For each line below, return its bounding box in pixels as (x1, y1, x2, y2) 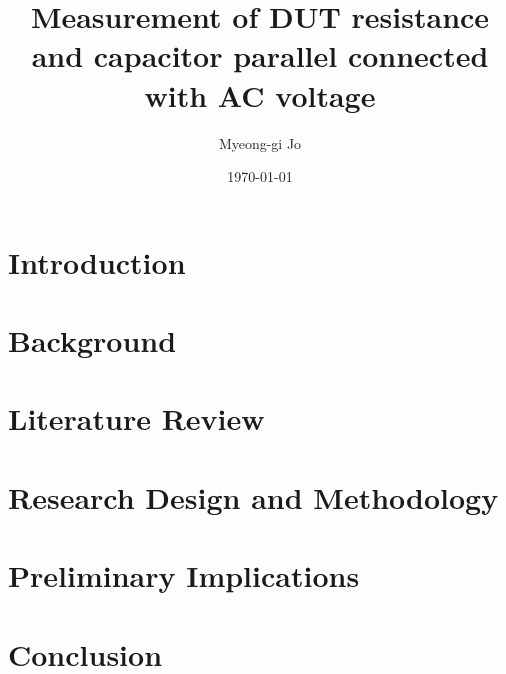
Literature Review (8, 398, 265, 439)
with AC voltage (144, 74, 376, 115)
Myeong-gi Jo (218, 132, 302, 153)
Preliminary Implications (8, 555, 360, 596)
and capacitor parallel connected (31, 35, 489, 76)
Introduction (8, 241, 186, 282)
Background (8, 320, 177, 361)
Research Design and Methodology (8, 476, 499, 517)
